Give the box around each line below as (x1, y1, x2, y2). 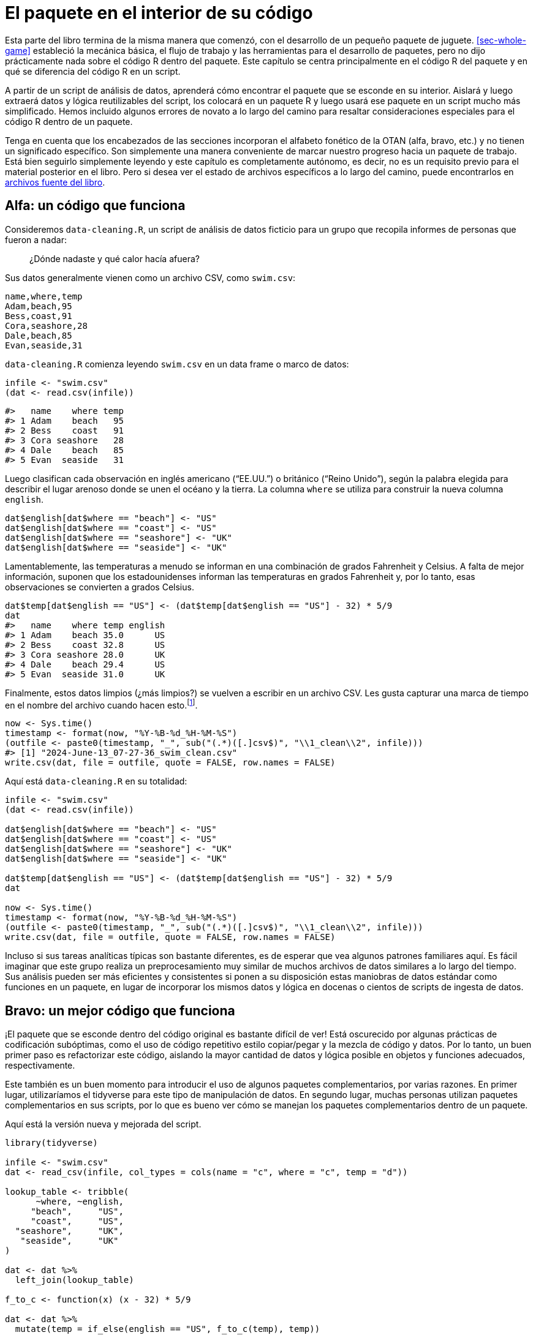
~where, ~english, (36, 1197, 124, 1207)
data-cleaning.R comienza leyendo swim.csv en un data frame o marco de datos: (5, 358, 349, 369)
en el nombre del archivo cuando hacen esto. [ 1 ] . (5, 698, 198, 710)
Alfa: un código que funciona (5, 198, 186, 214)
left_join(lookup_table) (15, 1275, 134, 1285)
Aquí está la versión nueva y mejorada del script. (5, 1119, 202, 1130)
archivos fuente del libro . (5, 176, 105, 187)
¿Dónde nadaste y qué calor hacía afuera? (29, 253, 200, 264)
